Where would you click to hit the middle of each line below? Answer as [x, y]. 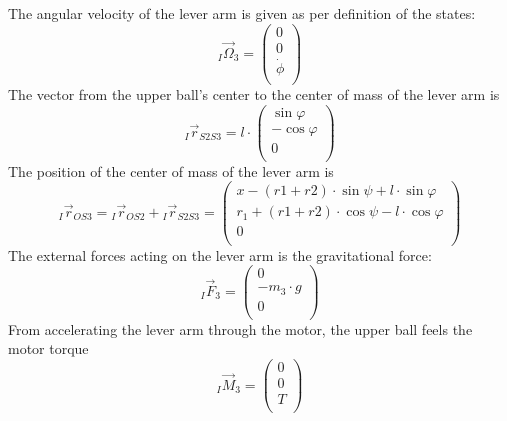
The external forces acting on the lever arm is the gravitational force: [220, 254]
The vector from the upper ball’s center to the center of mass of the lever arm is [254, 94]
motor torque [48, 348]
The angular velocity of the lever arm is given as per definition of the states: [242, 13]
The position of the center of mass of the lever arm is [171, 170]
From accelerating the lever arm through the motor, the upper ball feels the [240, 328]
